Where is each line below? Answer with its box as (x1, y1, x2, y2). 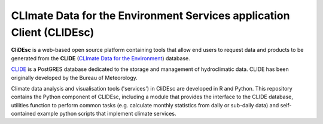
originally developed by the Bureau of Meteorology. (11, 74, 138, 81)
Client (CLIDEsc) (11, 26, 95, 39)
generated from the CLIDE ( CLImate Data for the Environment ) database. (11, 54, 191, 62)
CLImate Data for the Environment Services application (11, 9, 290, 22)
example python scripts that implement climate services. (36, 110, 176, 117)
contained (11, 110, 36, 117)
